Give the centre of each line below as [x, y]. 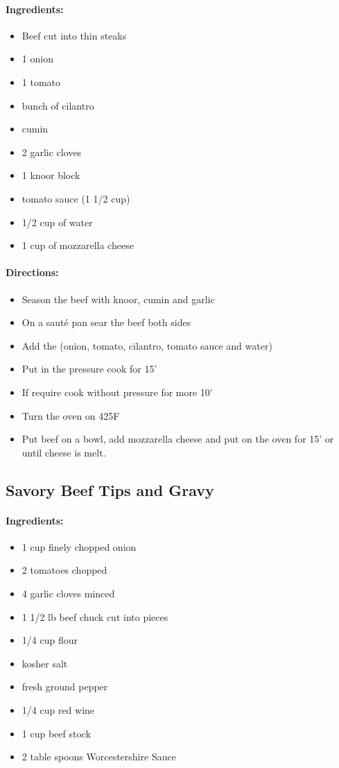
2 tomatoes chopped [64, 570]
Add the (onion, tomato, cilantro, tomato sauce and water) [147, 345]
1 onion [37, 59]
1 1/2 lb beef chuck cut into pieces [95, 616]
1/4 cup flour [50, 640]
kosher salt [45, 663]
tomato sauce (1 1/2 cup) [76, 198]
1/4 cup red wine [58, 710]
